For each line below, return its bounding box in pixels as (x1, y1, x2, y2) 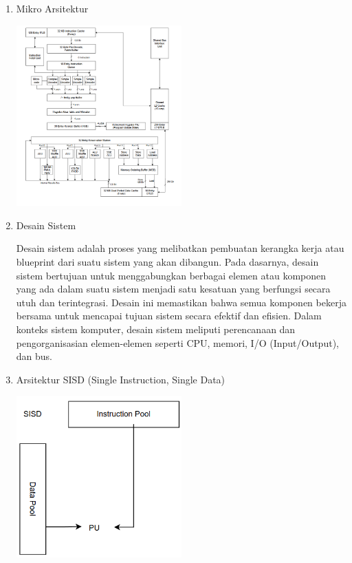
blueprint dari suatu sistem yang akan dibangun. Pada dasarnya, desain (16, 254, 319, 268)
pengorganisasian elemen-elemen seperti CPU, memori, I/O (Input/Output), (16, 335, 339, 350)
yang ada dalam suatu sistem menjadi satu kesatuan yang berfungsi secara (16, 281, 331, 296)
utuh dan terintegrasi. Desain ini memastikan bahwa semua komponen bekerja (16, 295, 346, 309)
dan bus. (16, 349, 53, 363)
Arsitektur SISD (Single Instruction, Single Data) (16, 372, 225, 386)
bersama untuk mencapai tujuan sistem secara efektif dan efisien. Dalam (16, 308, 322, 323)
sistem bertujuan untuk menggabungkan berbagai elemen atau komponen (16, 268, 327, 282)
